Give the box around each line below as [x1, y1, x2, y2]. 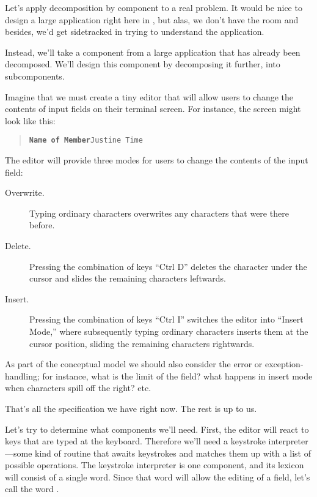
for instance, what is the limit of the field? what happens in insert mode [42, 369, 313, 382]
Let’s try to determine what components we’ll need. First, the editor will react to [5, 422, 309, 435]
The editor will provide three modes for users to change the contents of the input [5, 154, 308, 166]
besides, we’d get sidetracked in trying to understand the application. [5, 25, 264, 38]
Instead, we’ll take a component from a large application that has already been [5, 45, 301, 58]
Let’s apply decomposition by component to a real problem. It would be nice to [5, 1, 302, 13]
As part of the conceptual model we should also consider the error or [5, 357, 263, 370]
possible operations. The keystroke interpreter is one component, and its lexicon [5, 458, 304, 471]
